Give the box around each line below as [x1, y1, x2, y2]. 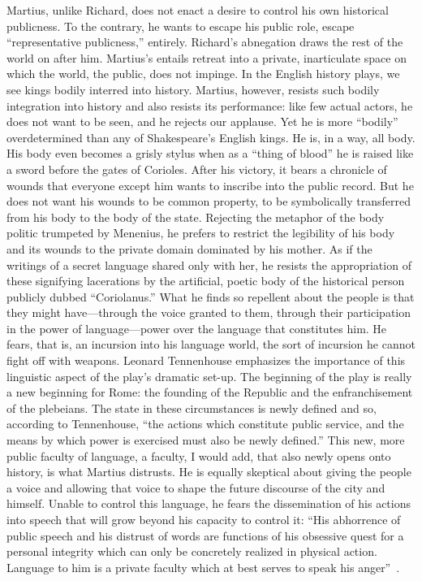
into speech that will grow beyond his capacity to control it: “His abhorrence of [6, 511, 401, 527]
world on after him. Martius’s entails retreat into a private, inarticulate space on [6, 49, 407, 66]
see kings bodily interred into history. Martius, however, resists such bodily [6, 80, 380, 98]
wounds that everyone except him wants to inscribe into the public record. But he [6, 176, 414, 193]
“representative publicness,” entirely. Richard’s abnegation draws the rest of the [6, 33, 403, 50]
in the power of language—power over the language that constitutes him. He [6, 319, 387, 336]
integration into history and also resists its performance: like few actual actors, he [6, 97, 413, 114]
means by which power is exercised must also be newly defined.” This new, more [6, 431, 405, 449]
